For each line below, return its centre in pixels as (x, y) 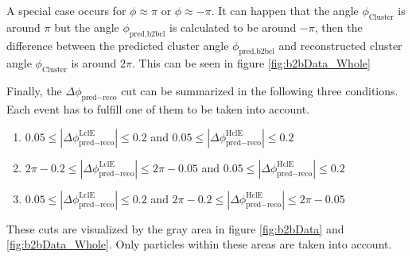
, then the (338, 27)
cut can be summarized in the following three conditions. (260, 91)
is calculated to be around (233, 27)
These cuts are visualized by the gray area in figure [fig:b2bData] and (175, 228)
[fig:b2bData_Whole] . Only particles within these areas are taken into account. (199, 244)
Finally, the (34, 91)
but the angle (87, 27)
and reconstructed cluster (340, 45)
